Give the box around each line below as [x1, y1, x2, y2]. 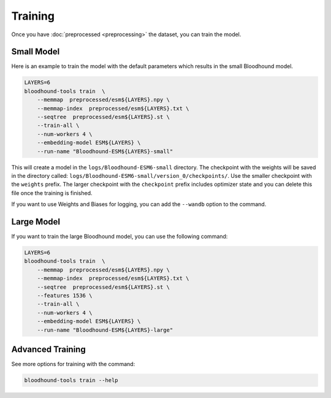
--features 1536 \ [37, 292, 93, 299]
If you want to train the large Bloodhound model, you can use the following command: [11, 233, 228, 240]
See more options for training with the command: [11, 361, 135, 368]
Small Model [11, 47, 60, 57]
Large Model [11, 216, 61, 227]
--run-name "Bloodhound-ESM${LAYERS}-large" [37, 326, 173, 334]
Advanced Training [11, 344, 86, 354]
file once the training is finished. [11, 189, 93, 196]
